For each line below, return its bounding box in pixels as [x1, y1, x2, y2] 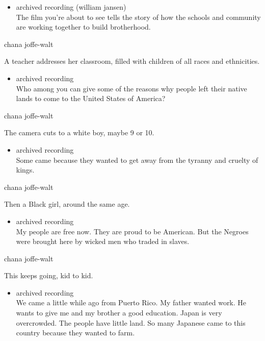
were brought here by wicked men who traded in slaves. [16, 236, 190, 247]
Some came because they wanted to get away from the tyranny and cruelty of [16, 154, 258, 165]
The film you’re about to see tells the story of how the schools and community [16, 11, 261, 22]
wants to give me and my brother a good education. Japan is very [16, 307, 222, 318]
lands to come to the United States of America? [16, 93, 166, 104]
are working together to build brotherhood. [16, 21, 151, 32]
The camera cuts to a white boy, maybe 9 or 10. [4, 127, 154, 138]
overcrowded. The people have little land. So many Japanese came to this [16, 317, 246, 328]
